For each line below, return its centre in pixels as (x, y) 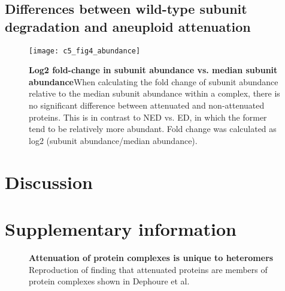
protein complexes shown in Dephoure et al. (109, 281)
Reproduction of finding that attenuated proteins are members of (148, 269)
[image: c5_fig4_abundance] (85, 51)
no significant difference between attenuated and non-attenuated (147, 105)
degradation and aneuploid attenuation (128, 26)
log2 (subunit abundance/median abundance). (113, 140)
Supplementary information (121, 228)
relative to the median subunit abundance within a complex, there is (154, 93)
